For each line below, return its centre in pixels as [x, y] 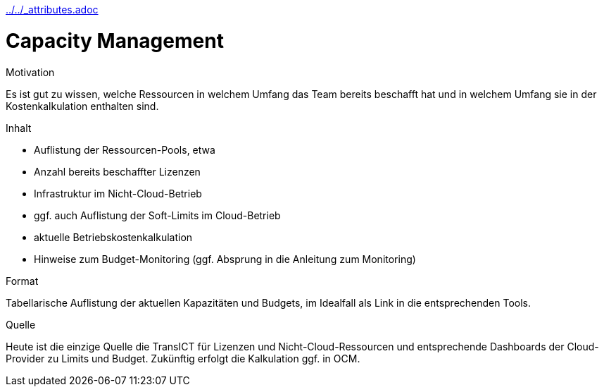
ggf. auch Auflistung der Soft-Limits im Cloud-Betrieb [157, 215]
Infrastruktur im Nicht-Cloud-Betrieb [118, 193]
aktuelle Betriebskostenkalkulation [113, 237]
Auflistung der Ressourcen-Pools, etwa [125, 149]
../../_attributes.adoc [52, 10]
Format [22, 281]
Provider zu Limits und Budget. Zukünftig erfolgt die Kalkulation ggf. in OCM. [183, 358]
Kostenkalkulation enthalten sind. [82, 106]
